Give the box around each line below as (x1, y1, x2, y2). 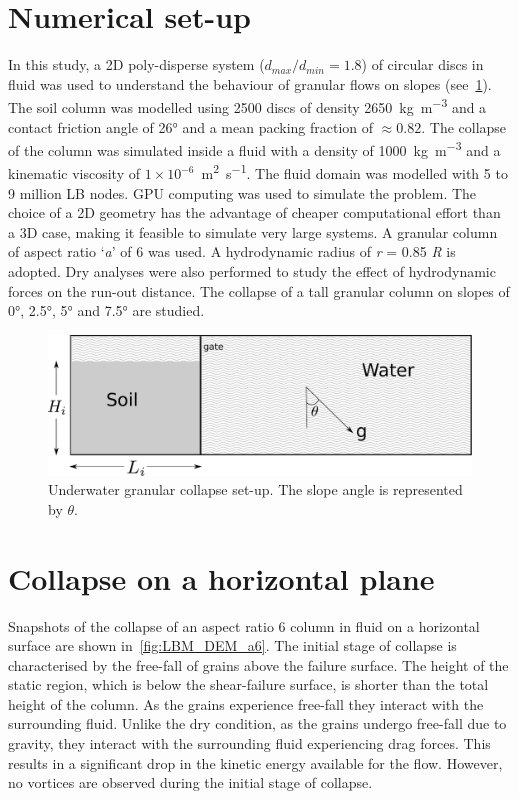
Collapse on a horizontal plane (8, 557, 435, 598)
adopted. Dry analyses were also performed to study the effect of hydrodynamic (8, 261, 496, 282)
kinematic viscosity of (8, 163, 140, 184)
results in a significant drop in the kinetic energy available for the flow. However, (8, 752, 503, 773)
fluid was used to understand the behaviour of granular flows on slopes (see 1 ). (8, 73, 492, 94)
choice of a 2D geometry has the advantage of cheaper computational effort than (8, 202, 501, 223)
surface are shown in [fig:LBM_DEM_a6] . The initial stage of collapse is (8, 635, 457, 656)
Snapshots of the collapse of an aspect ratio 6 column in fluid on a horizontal (8, 615, 480, 636)
